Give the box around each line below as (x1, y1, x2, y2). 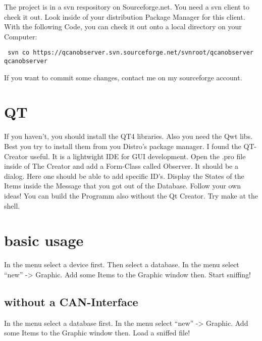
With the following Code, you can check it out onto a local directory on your (4, 21, 242, 32)
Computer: (4, 31, 37, 41)
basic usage (4, 230, 84, 251)
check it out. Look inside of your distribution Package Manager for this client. (4, 11, 245, 22)
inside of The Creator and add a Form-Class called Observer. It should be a (4, 161, 238, 171)
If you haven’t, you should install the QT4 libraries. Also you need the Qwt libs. (4, 131, 253, 141)
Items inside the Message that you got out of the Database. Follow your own (4, 180, 241, 191)
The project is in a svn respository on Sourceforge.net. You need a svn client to (4, 2, 249, 12)
